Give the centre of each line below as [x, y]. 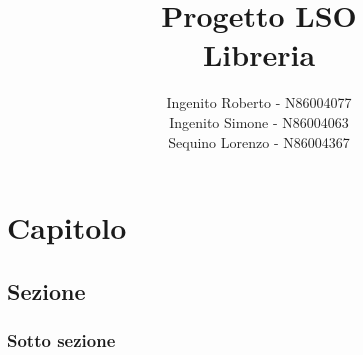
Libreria [259, 54]
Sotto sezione [61, 339]
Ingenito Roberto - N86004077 [259, 102]
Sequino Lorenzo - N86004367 [259, 141]
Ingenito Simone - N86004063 [259, 121]
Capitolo [67, 227]
